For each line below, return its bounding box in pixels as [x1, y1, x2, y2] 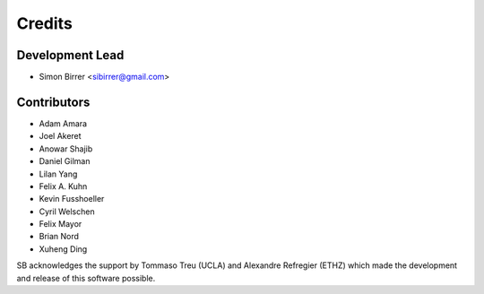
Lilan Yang [39, 169, 78, 179]
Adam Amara [39, 117, 88, 129]
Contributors [16, 94, 91, 109]
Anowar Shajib [39, 143, 93, 154]
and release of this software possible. [16, 272, 156, 283]
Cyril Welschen [39, 206, 95, 217]
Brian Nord [39, 231, 80, 242]
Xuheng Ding [39, 243, 88, 255]
